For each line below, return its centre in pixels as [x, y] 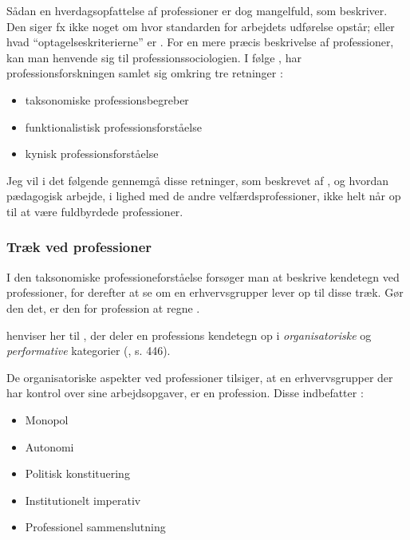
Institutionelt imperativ [83, 500]
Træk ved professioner [79, 247]
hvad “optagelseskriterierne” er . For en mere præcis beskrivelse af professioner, [200, 42]
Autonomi [49, 446]
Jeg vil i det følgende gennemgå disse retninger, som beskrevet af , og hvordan [197, 180]
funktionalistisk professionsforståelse [113, 126]
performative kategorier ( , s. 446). [89, 351]
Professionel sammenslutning [95, 527]
